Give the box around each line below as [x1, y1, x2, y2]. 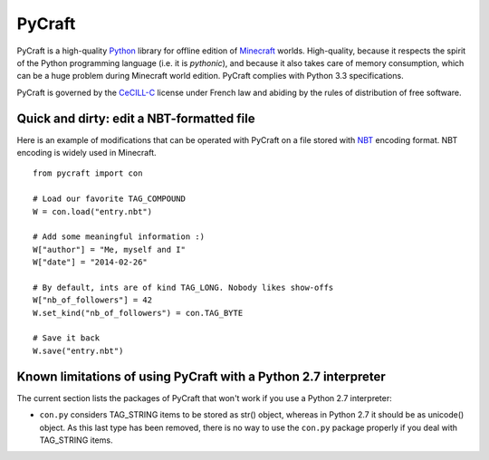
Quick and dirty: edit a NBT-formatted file [16, 110, 255, 126]
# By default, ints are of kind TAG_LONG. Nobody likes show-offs [33, 282, 334, 292]
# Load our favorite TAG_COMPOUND [33, 194, 186, 204]
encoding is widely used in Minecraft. [16, 148, 158, 158]
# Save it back [33, 333, 101, 343]
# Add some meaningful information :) [33, 232, 206, 242]
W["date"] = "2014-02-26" [33, 257, 149, 267]
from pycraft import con [33, 168, 143, 178]
